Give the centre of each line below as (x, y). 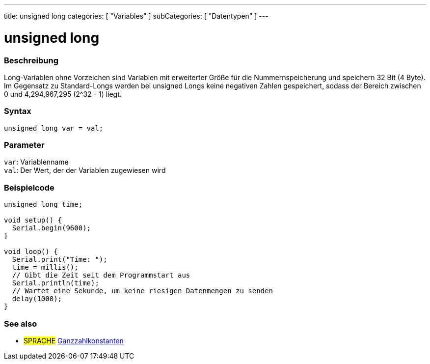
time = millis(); (45, 267)
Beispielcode (29, 187)
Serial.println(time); (55, 283)
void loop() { (31, 252)
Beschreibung (31, 60)
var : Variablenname (36, 162)
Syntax (18, 111)
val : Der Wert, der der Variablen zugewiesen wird (85, 170)
